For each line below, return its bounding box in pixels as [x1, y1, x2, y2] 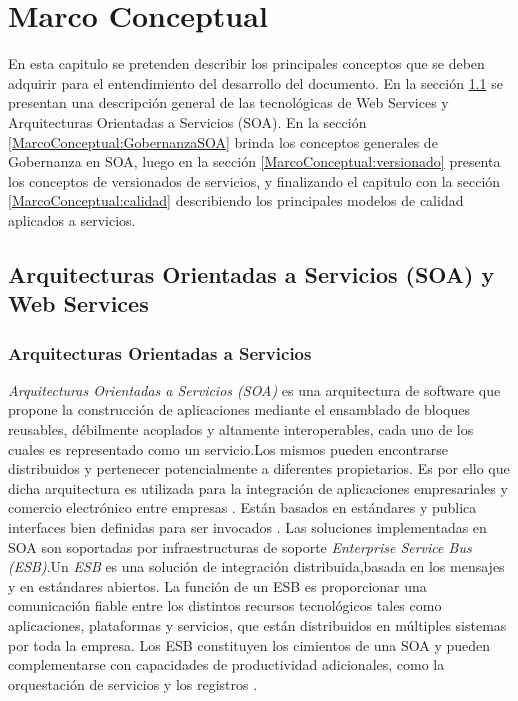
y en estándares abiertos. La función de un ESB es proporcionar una [8, 575, 427, 596]
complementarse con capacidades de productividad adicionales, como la [8, 654, 445, 675]
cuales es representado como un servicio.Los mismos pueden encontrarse [8, 438, 448, 459]
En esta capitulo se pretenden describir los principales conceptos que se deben [8, 53, 485, 74]
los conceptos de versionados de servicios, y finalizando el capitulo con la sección [8, 170, 501, 191]
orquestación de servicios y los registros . [8, 673, 258, 694]
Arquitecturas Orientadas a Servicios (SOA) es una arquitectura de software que [8, 379, 501, 400]
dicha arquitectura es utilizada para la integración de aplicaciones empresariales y [8, 477, 508, 498]
